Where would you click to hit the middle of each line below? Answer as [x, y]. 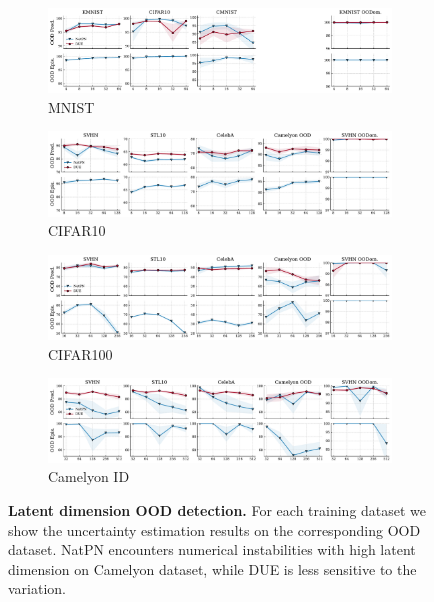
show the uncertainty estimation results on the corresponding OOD [214, 529]
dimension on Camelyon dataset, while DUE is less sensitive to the [212, 568]
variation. [37, 588]
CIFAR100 [80, 353]
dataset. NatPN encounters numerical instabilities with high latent [212, 549]
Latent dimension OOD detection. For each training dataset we [217, 510]
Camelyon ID [89, 476]
